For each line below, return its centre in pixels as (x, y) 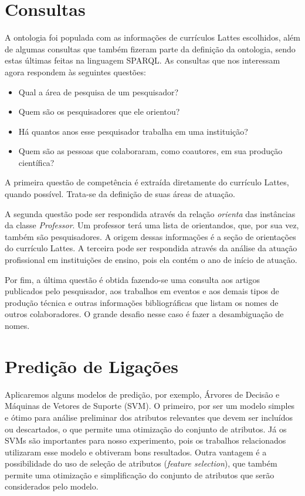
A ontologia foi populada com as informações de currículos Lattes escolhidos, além (152, 37)
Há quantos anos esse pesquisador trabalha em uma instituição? (133, 131)
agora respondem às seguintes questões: (75, 71)
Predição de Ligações (91, 366)
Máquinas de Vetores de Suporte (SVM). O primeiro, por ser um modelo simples (150, 406)
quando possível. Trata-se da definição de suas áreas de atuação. (120, 194)
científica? (36, 162)
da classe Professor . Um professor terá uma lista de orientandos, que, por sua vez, (152, 225)
